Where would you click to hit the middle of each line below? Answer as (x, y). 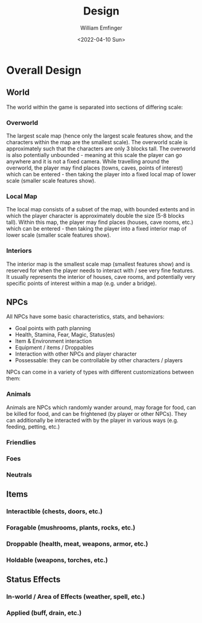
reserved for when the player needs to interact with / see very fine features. (100, 270)
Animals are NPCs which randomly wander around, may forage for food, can (101, 407)
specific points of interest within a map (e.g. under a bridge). (81, 283)
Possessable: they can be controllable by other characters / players (99, 360)
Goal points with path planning (53, 328)
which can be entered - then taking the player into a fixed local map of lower (101, 174)
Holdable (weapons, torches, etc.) (57, 560)
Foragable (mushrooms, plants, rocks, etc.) (71, 528)
